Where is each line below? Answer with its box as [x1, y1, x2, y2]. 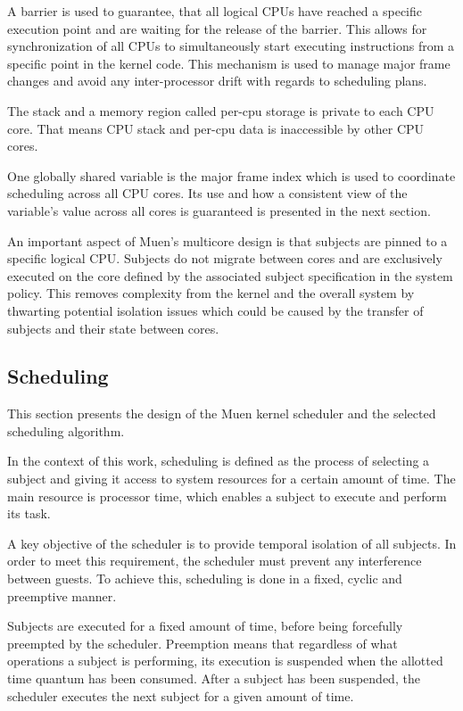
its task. [7, 504, 51, 523]
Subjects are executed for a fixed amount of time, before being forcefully [7, 616, 403, 635]
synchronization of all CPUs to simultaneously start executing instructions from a [7, 37, 455, 55]
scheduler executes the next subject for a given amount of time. [7, 686, 354, 705]
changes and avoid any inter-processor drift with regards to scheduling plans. [7, 71, 427, 90]
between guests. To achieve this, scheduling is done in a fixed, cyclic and [7, 569, 402, 588]
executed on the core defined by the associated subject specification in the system [7, 266, 453, 285]
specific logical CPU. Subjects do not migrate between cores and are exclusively [7, 249, 442, 268]
